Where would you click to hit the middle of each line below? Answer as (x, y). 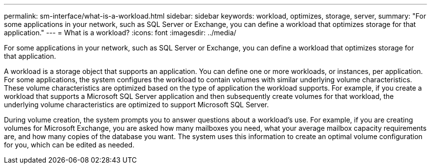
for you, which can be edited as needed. (69, 145)
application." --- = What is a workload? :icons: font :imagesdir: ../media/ (120, 33)
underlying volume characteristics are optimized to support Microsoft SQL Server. (137, 105)
